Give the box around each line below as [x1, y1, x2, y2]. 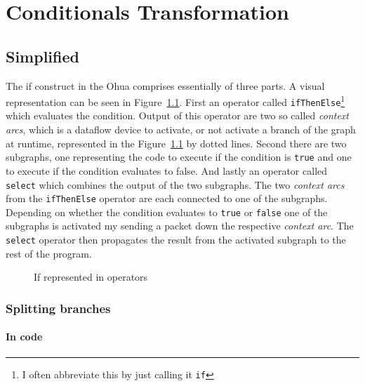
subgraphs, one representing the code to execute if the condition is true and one [6, 149, 352, 164]
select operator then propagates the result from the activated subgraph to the [6, 232, 346, 247]
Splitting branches [6, 299, 111, 317]
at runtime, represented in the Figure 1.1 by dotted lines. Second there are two [6, 135, 347, 150]
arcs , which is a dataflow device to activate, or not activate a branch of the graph [6, 122, 356, 137]
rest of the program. [6, 246, 92, 260]
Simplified [6, 45, 79, 67]
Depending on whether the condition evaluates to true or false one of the [6, 204, 328, 219]
